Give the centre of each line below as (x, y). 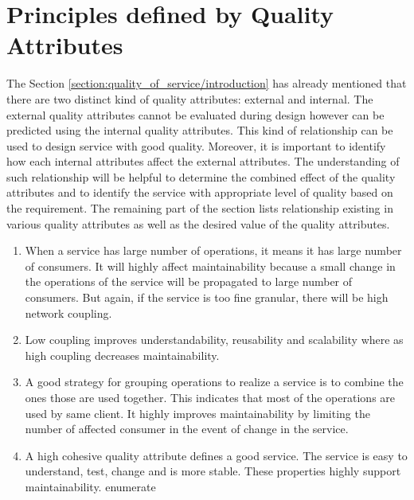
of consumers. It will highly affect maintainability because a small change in (210, 266)
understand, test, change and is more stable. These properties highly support (213, 471)
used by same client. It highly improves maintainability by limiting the (197, 413)
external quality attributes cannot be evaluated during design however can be (195, 114)
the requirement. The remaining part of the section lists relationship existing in (200, 208)
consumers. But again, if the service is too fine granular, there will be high (207, 297)
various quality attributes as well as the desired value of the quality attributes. (198, 223)
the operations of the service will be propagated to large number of (189, 281)
